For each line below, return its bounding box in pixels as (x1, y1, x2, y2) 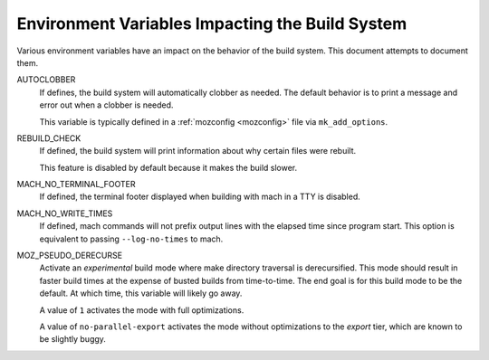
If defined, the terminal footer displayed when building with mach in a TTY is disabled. (39, 191, 361, 203)
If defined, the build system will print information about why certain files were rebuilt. (39, 146, 357, 156)
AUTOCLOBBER (16, 74, 76, 85)
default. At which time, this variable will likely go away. (39, 288, 243, 298)
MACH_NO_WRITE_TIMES (16, 208, 113, 219)
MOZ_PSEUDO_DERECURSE (16, 250, 122, 261)
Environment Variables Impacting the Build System (16, 14, 407, 33)
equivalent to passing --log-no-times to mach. (39, 233, 224, 244)
